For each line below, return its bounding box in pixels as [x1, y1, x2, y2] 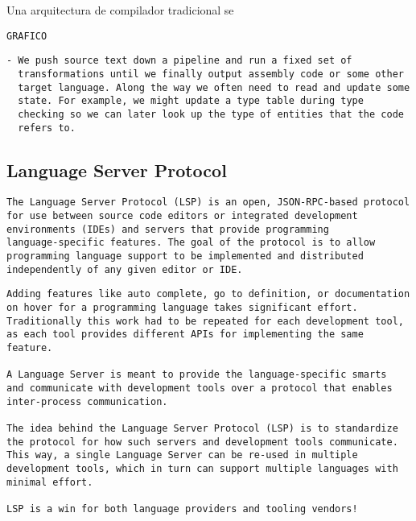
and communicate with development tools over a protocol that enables [6, 382, 393, 394]
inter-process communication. [6, 395, 168, 407]
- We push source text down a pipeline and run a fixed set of [6, 55, 352, 67]
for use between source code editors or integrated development [6, 210, 358, 222]
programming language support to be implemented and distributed [6, 250, 364, 263]
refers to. [18, 122, 76, 134]
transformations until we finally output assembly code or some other [18, 68, 404, 80]
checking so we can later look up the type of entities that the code [18, 108, 404, 120]
